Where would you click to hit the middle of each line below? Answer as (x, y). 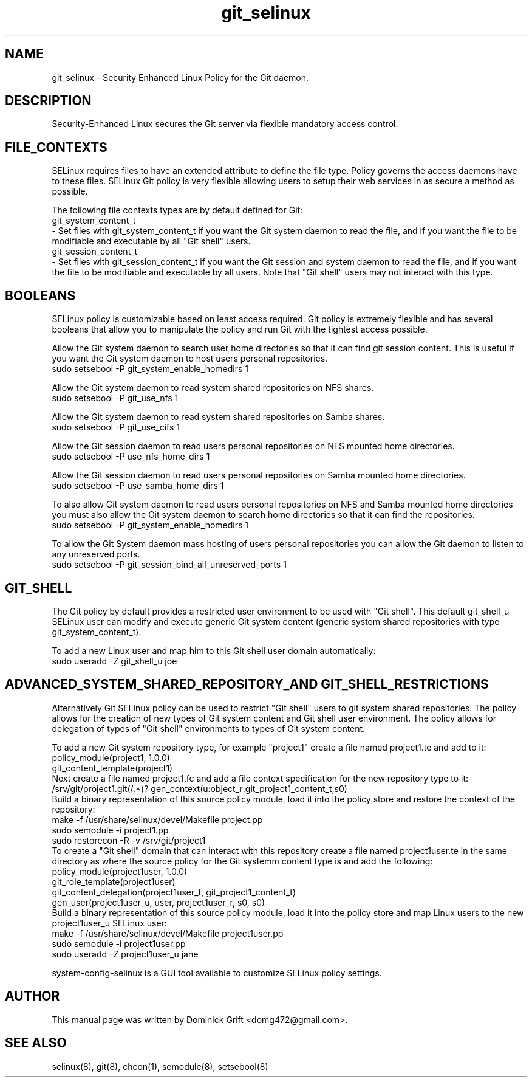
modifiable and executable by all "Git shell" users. (151, 241)
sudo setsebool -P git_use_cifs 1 (116, 427)
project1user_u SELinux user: (109, 923)
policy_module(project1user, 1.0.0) (120, 871)
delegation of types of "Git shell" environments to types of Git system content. (209, 728)
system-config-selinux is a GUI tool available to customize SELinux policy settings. (217, 973)
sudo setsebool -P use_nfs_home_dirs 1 (131, 457)
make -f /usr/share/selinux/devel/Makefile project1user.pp (168, 933)
